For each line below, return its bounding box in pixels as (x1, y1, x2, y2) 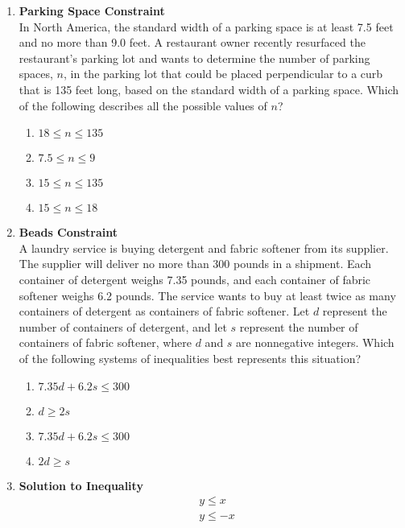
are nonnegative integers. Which (236, 334, 395, 351)
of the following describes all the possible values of (19, 97, 267, 113)
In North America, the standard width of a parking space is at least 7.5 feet (19, 18, 394, 35)
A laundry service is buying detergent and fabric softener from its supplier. (19, 239, 389, 256)
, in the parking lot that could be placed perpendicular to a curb (64, 65, 383, 82)
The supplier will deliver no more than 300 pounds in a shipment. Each (19, 255, 372, 272)
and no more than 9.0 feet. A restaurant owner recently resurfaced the (19, 34, 366, 51)
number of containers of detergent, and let (19, 318, 227, 335)
